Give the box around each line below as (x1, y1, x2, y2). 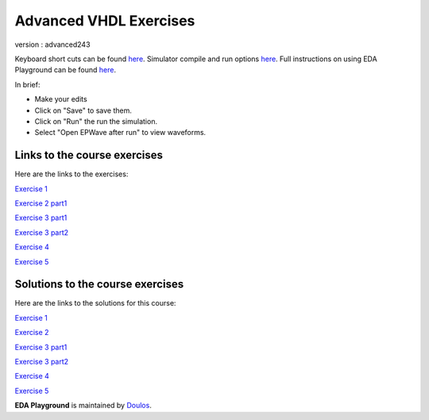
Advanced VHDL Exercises (14, 12, 195, 29)
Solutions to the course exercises (14, 278, 184, 291)
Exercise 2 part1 (14, 198, 68, 208)
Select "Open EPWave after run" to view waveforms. (34, 128, 207, 137)
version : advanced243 (14, 40, 91, 49)
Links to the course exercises (14, 148, 163, 162)
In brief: (14, 79, 41, 89)
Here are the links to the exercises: (14, 169, 129, 179)
